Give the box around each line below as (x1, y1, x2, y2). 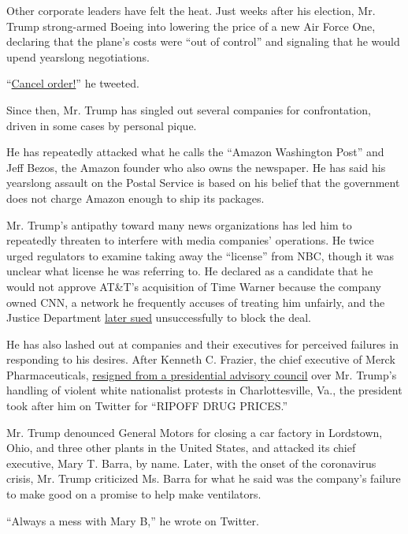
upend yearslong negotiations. (6, 48, 150, 65)
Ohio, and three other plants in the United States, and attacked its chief (6, 439, 356, 456)
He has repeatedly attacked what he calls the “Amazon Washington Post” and (6, 144, 384, 160)
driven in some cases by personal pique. (6, 117, 197, 133)
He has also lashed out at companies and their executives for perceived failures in (6, 335, 399, 352)
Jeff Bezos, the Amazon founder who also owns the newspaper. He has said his (6, 159, 386, 175)
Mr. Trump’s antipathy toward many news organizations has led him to (6, 216, 352, 233)
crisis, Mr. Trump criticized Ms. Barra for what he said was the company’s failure (6, 470, 401, 487)
